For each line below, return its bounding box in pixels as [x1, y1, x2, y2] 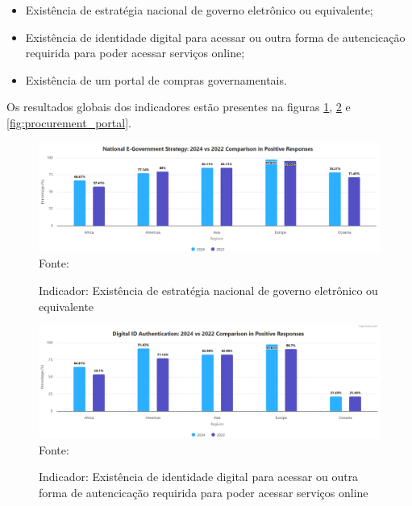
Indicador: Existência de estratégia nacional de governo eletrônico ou [39, 281, 378, 298]
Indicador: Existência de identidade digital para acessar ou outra [39, 468, 359, 485]
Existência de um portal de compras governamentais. [25, 71, 287, 88]
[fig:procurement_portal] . [6, 114, 131, 131]
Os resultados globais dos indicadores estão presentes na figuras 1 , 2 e [6, 98, 351, 115]
